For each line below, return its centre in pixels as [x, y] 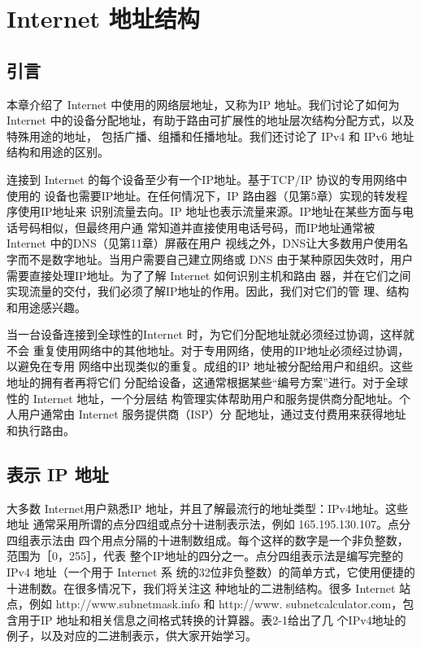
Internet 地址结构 [103, 18]
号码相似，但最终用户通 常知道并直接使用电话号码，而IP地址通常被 [196, 227]
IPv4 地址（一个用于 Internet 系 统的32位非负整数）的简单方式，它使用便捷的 [211, 572]
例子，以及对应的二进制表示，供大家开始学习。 [132, 636]
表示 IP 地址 [58, 474]
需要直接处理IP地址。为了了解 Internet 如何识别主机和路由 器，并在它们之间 [209, 275]
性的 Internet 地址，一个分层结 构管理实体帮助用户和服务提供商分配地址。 [203, 398]
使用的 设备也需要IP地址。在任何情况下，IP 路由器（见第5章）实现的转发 [202, 195]
